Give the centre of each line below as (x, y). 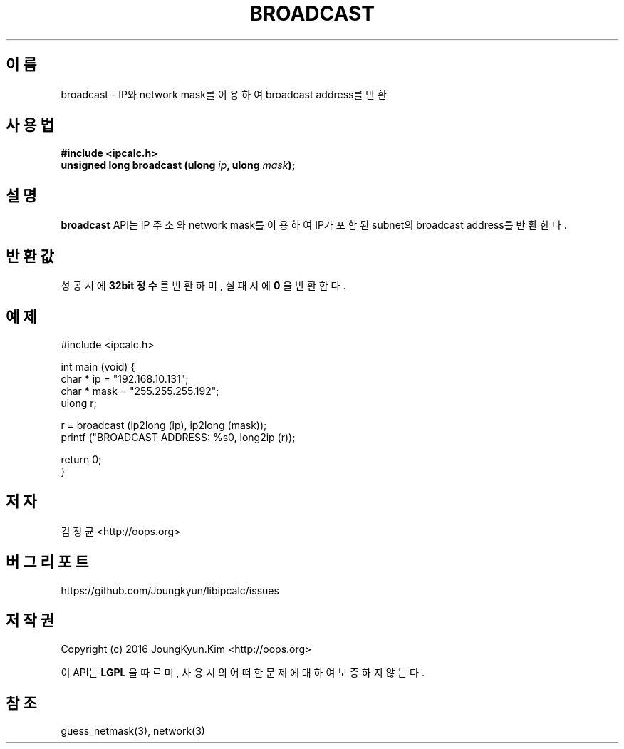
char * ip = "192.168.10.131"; (125, 378)
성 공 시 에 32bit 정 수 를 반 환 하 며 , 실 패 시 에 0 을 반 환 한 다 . (203, 286)
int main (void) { (98, 366)
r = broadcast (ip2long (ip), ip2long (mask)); (164, 425)
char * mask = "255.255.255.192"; (140, 391)
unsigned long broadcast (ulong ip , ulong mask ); (178, 165)
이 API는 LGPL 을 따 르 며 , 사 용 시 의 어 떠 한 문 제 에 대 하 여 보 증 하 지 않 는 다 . (243, 672)
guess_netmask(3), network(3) (133, 731)
